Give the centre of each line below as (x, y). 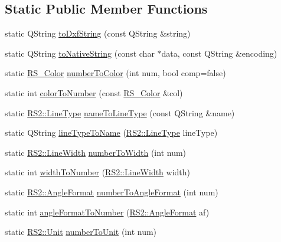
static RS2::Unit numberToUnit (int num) (81, 232)
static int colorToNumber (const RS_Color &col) (94, 92)
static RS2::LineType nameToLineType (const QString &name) (120, 112)
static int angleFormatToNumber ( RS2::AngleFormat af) (107, 212)
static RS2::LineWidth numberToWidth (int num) (96, 152)
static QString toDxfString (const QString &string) (98, 33)
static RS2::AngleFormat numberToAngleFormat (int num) (112, 192)
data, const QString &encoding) (219, 53)
